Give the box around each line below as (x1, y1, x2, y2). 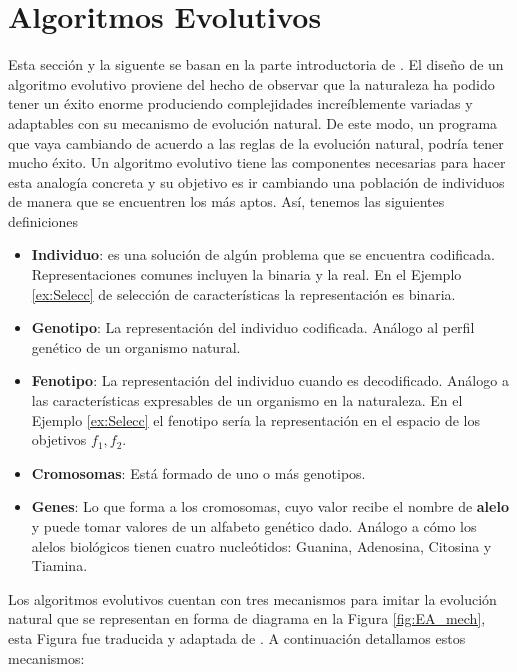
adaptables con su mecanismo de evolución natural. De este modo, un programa (8, 112, 498, 133)
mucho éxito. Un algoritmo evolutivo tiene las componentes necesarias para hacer (8, 152, 506, 173)
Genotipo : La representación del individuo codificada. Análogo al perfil (31, 317, 475, 338)
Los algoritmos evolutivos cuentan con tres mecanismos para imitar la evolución (8, 588, 497, 609)
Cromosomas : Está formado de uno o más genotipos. (31, 462, 366, 483)
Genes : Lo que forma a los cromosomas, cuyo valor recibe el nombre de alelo (31, 496, 509, 517)
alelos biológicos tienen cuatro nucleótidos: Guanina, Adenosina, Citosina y (31, 535, 492, 556)
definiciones (8, 210, 79, 231)
